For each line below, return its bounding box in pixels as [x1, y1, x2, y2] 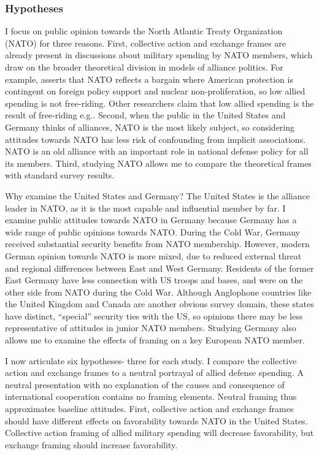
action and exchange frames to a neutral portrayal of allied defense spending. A [5, 366, 304, 379]
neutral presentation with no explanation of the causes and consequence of [5, 378, 285, 391]
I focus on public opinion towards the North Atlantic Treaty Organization [5, 25, 283, 37]
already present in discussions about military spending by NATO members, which [5, 48, 313, 61]
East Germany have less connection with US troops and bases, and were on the [5, 273, 303, 286]
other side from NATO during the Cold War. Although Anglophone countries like [5, 285, 312, 298]
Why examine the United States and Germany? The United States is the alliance [5, 189, 310, 202]
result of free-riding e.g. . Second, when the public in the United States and [5, 109, 286, 121]
